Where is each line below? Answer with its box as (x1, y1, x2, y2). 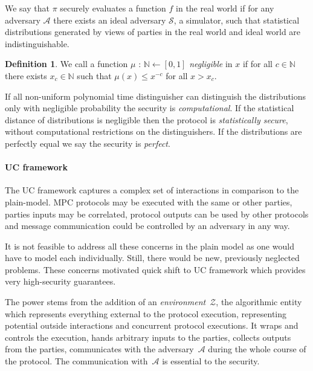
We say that (5, 2, 50, 14)
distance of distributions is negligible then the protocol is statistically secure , (5, 113, 288, 126)
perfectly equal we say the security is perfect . (5, 137, 170, 149)
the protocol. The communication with (5, 355, 148, 367)
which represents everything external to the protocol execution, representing (5, 307, 287, 320)
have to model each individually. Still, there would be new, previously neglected (5, 251, 300, 264)
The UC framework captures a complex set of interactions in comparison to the (5, 184, 299, 196)
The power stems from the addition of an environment (5, 295, 206, 308)
